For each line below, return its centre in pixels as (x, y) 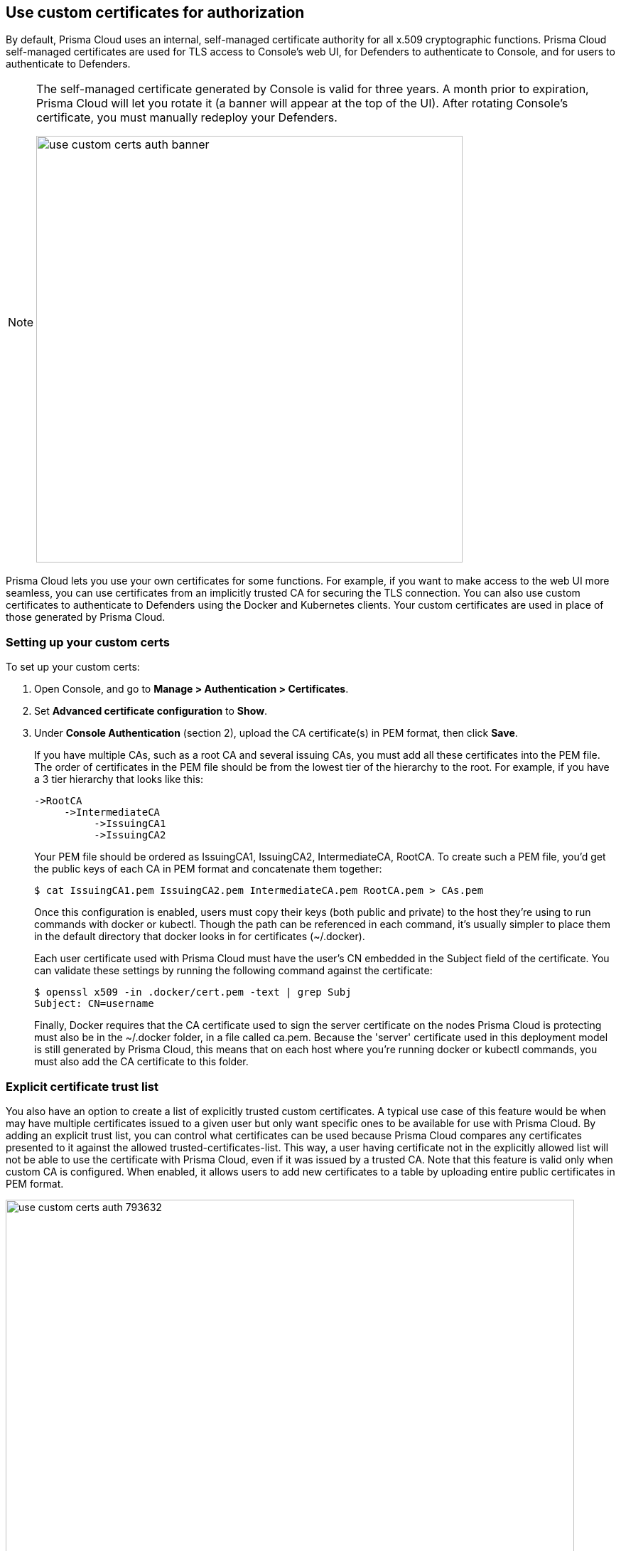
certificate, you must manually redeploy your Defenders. (187, 118)
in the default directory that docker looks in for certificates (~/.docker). (200, 937)
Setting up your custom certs (88, 642)
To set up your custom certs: (73, 667)
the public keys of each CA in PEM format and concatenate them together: (208, 869)
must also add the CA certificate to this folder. (141, 1062)
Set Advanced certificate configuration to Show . (151, 711)
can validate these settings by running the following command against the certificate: (233, 971)
